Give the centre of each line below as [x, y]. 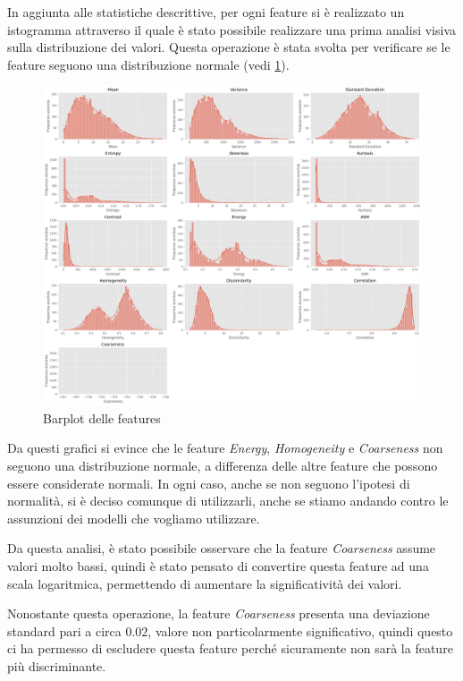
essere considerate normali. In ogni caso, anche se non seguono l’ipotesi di [209, 483]
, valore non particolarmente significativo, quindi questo [300, 630]
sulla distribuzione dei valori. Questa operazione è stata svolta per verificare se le [229, 47]
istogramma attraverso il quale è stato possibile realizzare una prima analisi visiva [232, 29]
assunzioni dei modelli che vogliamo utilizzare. [134, 518]
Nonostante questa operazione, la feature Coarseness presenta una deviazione [219, 613]
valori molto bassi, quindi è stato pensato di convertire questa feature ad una [218, 566]
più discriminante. [57, 666]
